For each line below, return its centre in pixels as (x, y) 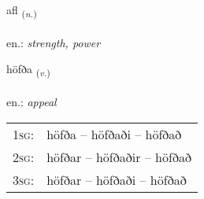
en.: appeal (32, 102)
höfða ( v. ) (28, 70)
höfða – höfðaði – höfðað (114, 134)
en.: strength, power (54, 42)
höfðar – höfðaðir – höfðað (119, 157)
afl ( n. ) (22, 11)
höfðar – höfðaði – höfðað (117, 179)
